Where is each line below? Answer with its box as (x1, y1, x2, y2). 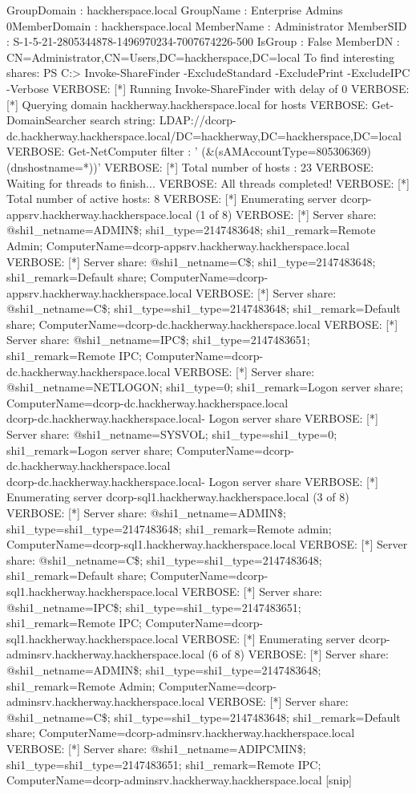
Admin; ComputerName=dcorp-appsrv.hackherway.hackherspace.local (6, 237, 349, 253)
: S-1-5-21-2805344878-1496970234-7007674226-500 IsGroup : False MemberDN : (6, 33, 400, 50)
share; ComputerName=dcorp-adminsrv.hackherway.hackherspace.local (6, 724, 355, 741)
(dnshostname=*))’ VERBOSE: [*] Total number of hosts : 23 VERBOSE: (6, 158, 374, 175)
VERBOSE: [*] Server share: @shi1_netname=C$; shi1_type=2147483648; (6, 253, 376, 269)
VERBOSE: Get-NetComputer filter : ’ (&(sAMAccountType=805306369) (6, 143, 371, 160)
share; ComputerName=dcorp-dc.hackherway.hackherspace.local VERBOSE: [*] (6, 315, 398, 332)
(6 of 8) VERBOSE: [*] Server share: (208, 646, 389, 662)
